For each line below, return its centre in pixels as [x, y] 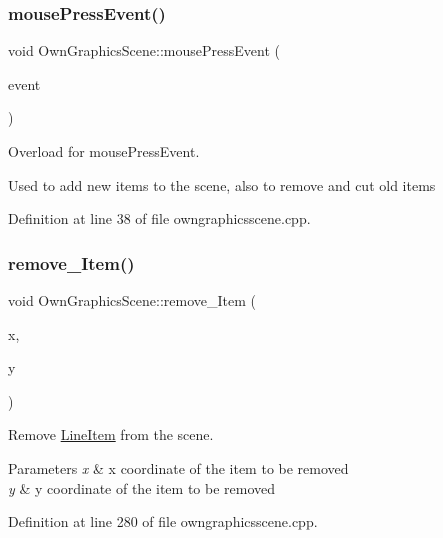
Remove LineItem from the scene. [111, 434]
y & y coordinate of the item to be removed [142, 487]
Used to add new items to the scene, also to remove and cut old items [222, 184]
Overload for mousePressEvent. [104, 151]
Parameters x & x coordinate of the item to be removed [178, 467]
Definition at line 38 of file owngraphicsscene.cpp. [159, 218]
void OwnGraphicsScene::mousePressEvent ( [144, 50]
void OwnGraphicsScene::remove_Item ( [132, 300]
